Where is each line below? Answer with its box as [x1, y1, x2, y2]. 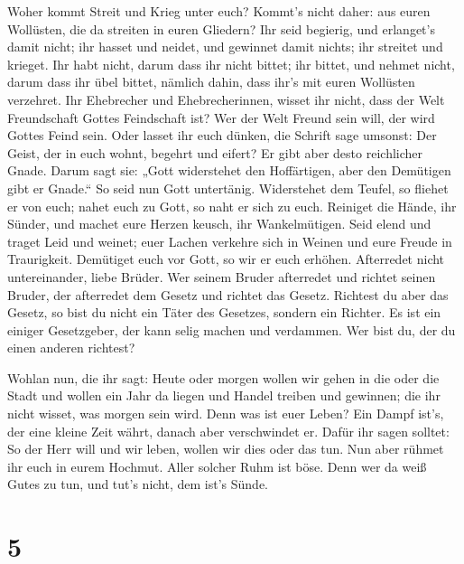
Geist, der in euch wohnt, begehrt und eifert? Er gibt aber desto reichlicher [7, 143, 423, 162]
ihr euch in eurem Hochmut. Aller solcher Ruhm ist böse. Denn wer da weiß [7, 456, 427, 475]
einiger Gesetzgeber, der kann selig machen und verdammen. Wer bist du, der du [7, 320, 456, 339]
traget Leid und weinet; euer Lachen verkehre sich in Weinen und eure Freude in [7, 231, 452, 250]
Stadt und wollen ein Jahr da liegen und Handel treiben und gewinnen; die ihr [7, 386, 441, 405]
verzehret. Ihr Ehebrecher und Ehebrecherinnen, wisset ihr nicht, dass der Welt [7, 89, 445, 108]
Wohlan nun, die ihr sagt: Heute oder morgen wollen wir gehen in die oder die [7, 368, 440, 387]
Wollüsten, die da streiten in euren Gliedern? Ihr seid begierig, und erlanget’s [7, 19, 435, 38]
